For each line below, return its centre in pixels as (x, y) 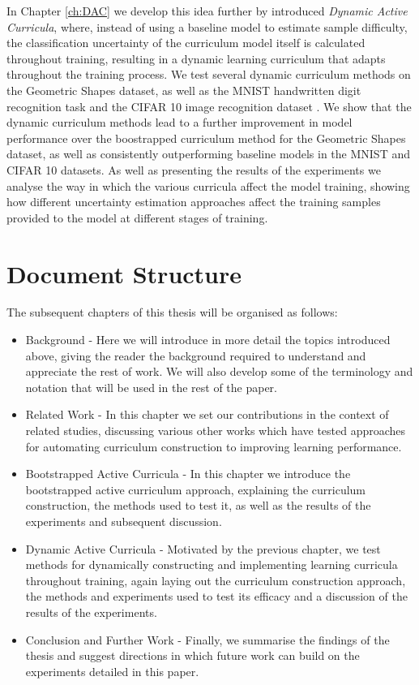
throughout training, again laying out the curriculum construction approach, (216, 580)
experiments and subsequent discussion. (124, 521)
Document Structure (124, 273)
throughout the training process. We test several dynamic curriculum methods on (209, 74)
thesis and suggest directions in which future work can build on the (192, 655)
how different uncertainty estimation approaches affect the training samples (194, 202)
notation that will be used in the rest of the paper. (151, 387)
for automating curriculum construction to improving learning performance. (214, 446)
